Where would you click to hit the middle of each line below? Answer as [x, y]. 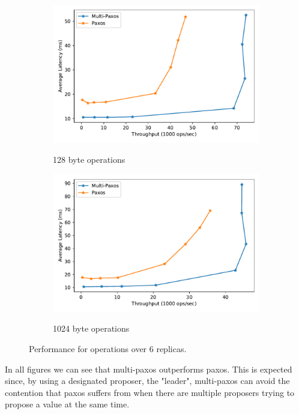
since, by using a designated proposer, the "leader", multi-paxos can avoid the [147, 381]
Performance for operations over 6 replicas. [108, 349]
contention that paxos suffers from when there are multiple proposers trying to [150, 392]
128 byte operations [89, 159]
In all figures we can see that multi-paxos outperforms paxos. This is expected [149, 369]
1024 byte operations [91, 328]
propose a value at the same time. [67, 404]
